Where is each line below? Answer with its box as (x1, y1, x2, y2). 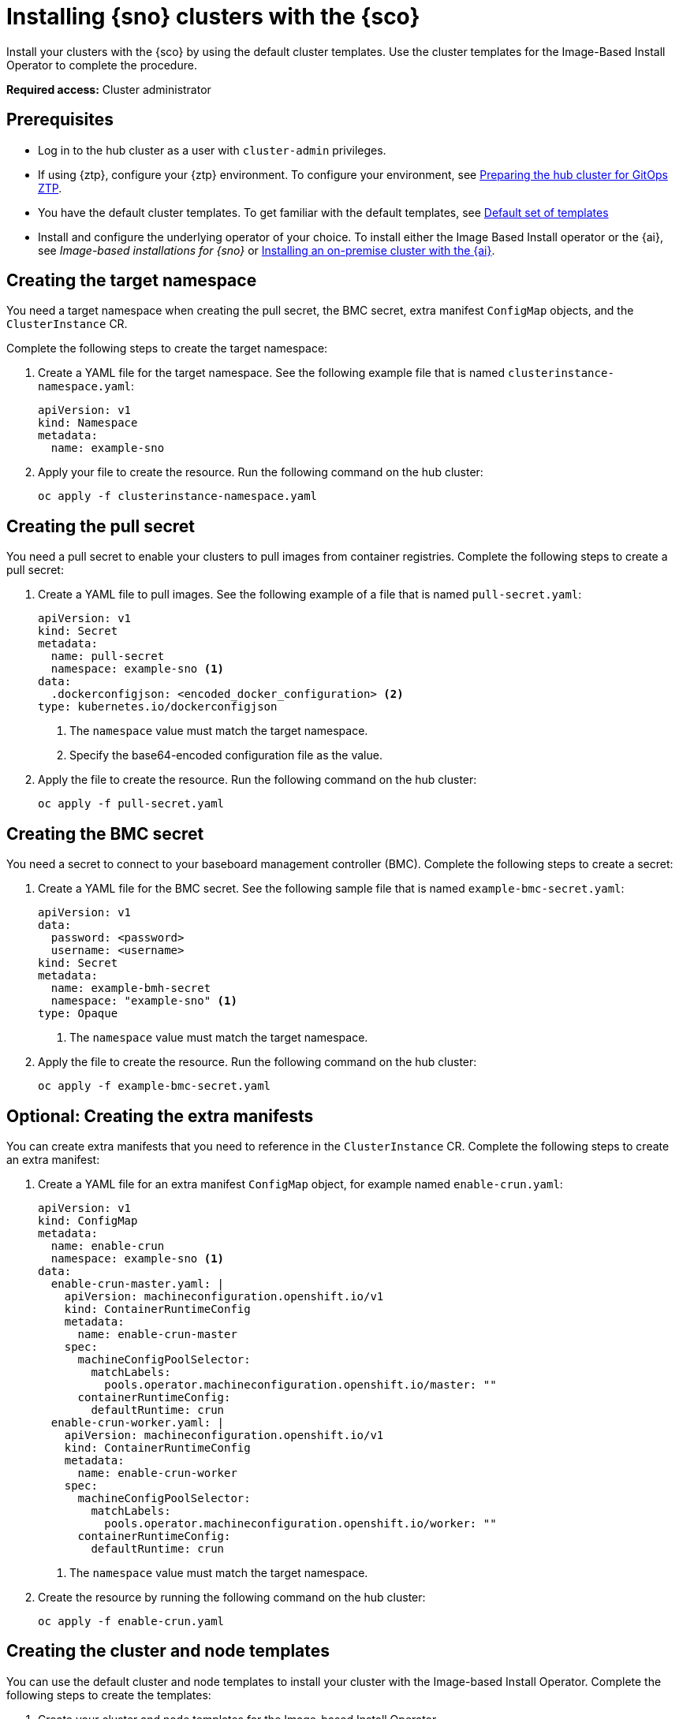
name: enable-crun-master (77, 1327, 237, 1341)
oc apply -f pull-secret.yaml (38, 797, 225, 811)
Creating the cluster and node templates (6, 1641, 330, 1661)
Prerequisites (6, 110, 114, 130)
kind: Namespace (38, 416, 138, 430)
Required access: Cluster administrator (6, 82, 211, 96)
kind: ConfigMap (38, 1214, 138, 1227)
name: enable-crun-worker (77, 1466, 237, 1479)
